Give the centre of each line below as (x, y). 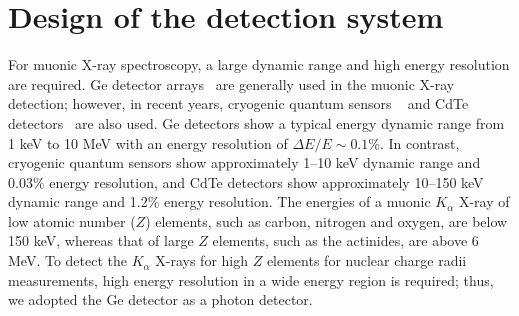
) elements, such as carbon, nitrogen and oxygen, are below (326, 220)
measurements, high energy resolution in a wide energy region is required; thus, (251, 279)
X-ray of (484, 201)
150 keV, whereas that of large (101, 240)
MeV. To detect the (67, 260)
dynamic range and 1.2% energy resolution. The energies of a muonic (219, 201)
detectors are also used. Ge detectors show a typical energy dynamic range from (256, 122)
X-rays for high (201, 260)
